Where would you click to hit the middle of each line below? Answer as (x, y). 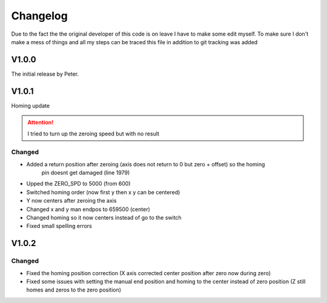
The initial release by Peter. (45, 74)
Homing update (31, 105)
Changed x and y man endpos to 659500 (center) (88, 209)
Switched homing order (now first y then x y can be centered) (103, 192)
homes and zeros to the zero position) (74, 290)
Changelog (39, 16)
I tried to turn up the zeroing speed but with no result (94, 134)
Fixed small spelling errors (59, 226)
